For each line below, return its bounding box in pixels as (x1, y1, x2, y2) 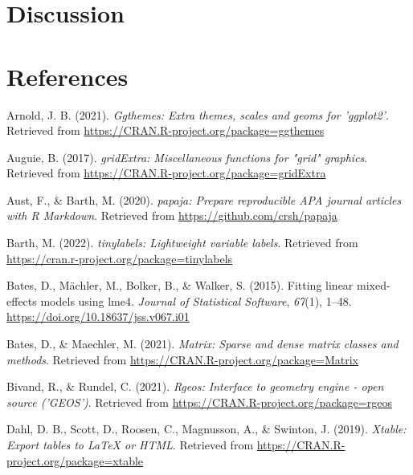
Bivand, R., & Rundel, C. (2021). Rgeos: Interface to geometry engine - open (6, 378, 384, 395)
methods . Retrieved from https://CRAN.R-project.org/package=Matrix (6, 351, 359, 367)
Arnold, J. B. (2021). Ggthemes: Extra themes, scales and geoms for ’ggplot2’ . (6, 106, 389, 123)
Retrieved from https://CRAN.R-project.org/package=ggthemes (6, 122, 325, 139)
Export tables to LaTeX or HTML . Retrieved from (6, 436, 254, 453)
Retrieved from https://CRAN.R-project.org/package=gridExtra (6, 164, 326, 181)
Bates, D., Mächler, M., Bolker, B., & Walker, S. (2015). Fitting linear (6, 277, 354, 294)
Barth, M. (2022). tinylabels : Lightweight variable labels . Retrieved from (6, 234, 358, 251)
